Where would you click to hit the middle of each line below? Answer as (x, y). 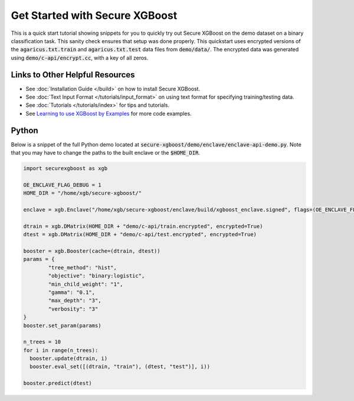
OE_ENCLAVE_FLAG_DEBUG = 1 (62, 185)
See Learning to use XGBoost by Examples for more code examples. (109, 113)
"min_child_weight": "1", (86, 284)
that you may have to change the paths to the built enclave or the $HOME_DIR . (106, 153)
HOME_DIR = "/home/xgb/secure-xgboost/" (82, 193)
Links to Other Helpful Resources (73, 75)
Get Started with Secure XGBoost (94, 15)
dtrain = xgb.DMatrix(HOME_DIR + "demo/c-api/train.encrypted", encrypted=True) (143, 226)
